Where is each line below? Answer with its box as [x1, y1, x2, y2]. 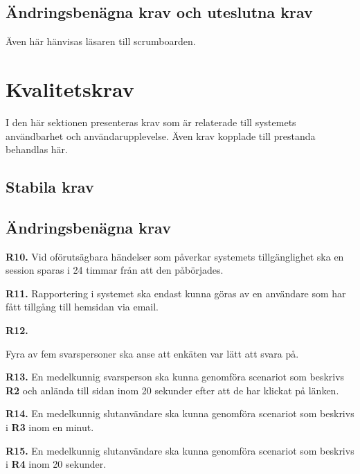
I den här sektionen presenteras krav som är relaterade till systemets [6, 114, 296, 129]
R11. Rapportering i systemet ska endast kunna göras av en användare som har [6, 286, 346, 300]
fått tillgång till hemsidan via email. [6, 299, 159, 314]
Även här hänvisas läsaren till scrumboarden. [6, 34, 196, 49]
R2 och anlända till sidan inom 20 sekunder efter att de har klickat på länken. [6, 383, 339, 397]
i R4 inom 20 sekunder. [6, 457, 107, 471]
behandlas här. [6, 142, 68, 157]
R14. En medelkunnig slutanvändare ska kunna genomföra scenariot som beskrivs [6, 406, 354, 421]
